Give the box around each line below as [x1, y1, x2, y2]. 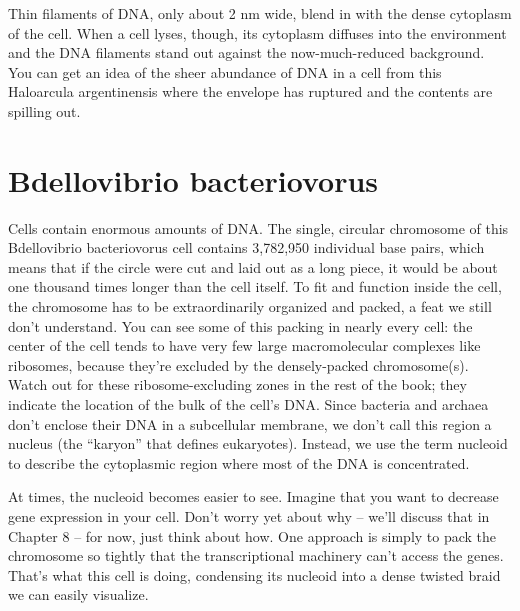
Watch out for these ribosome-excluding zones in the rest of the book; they [8, 374, 467, 395]
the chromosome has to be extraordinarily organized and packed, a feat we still [8, 296, 492, 317]
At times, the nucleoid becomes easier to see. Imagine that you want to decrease [8, 486, 499, 507]
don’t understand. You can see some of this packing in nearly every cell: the [8, 315, 473, 336]
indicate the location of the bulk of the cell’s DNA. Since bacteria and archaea [8, 394, 489, 415]
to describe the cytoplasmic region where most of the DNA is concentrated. [8, 452, 470, 473]
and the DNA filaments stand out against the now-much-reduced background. [8, 42, 485, 63]
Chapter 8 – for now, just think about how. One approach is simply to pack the [8, 525, 497, 546]
